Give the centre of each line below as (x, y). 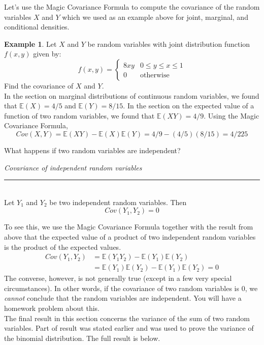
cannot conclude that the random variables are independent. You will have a (123, 298)
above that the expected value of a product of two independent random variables (130, 236)
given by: (47, 54)
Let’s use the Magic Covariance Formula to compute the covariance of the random (132, 7)
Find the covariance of (39, 85)
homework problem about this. (52, 308)
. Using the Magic (232, 115)
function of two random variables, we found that (79, 115)
